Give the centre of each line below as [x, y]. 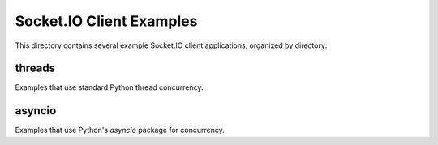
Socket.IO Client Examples [106, 21]
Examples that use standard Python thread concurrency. [109, 87]
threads [35, 68]
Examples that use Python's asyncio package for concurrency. [120, 130]
